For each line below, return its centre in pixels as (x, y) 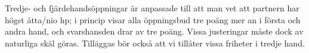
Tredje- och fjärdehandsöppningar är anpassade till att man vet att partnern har (152, 8)
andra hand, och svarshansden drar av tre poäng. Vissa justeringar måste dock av (154, 31)
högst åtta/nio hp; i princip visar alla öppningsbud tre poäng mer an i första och (153, 19)
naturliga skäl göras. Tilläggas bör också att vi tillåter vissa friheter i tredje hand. (155, 43)
